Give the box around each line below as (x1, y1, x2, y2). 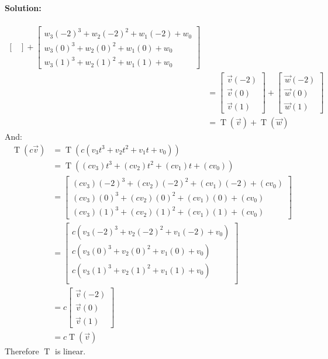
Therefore (5, 345, 39, 357)
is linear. (54, 345, 86, 357)
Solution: (5, 1, 42, 13)
